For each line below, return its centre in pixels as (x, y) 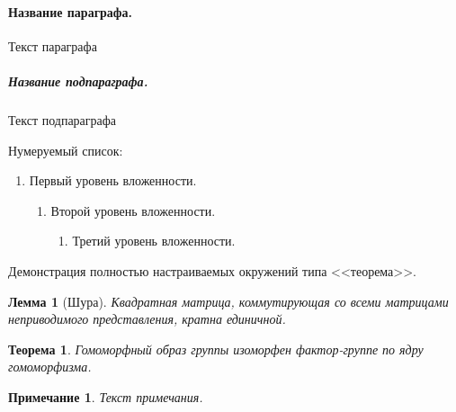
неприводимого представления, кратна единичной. (147, 319)
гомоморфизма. (50, 367)
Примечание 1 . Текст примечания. (106, 396)
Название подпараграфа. (78, 81)
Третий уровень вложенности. (154, 241)
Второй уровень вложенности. (133, 210)
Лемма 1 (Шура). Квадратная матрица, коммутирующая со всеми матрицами (228, 301)
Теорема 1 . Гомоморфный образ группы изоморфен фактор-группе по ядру (216, 349)
